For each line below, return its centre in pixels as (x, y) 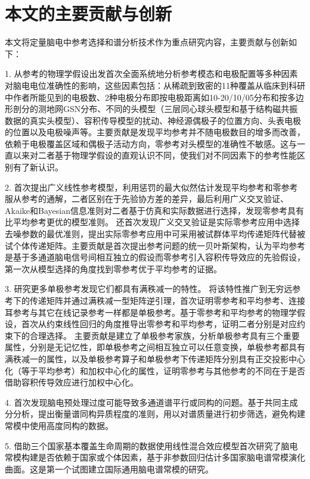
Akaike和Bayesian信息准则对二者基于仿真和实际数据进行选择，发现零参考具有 (154, 210)
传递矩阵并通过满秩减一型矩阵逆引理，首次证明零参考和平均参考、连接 (167, 300)
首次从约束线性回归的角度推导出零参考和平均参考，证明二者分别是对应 (159, 324)
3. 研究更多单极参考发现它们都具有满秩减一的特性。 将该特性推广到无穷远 (149, 289)
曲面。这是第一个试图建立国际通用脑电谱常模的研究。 (109, 469)
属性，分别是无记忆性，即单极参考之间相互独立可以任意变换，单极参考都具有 (155, 347)
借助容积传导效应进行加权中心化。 (72, 382)
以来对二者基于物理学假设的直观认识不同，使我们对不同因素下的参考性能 (155, 155)
